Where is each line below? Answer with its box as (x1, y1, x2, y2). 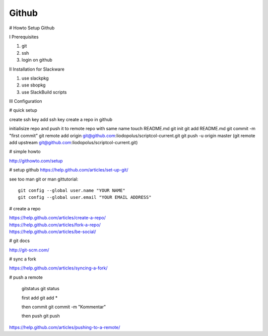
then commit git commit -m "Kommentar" (21, 304, 106, 310)
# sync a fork (9, 256, 37, 262)
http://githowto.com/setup (9, 158, 63, 164)
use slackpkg (21, 75, 49, 81)
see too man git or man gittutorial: (9, 176, 78, 182)
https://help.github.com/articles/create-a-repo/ (9, 215, 106, 221)
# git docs (9, 238, 30, 244)
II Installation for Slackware (9, 66, 65, 72)
